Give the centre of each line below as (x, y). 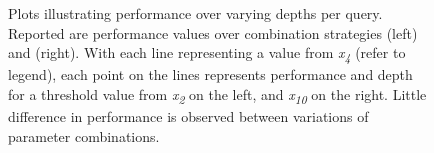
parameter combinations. (84, 135)
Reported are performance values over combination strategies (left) (213, 32)
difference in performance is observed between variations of (188, 116)
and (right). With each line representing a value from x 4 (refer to (207, 53)
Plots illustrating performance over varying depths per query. (195, 13)
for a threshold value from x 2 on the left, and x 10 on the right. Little (217, 95)
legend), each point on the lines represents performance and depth (210, 74)
